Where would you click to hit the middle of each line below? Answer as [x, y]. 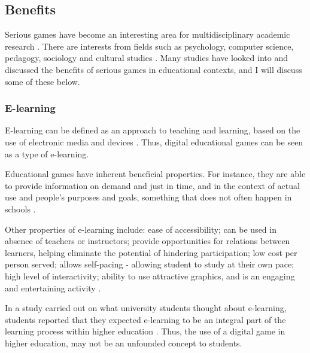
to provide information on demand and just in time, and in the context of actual [152, 185]
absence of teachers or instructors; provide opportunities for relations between [148, 241]
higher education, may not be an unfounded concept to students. [124, 343]
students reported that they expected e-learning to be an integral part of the [145, 319]
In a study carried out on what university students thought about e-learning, [146, 308]
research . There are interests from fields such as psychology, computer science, [149, 46]
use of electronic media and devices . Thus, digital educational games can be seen [154, 141]
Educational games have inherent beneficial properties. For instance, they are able [155, 174]
